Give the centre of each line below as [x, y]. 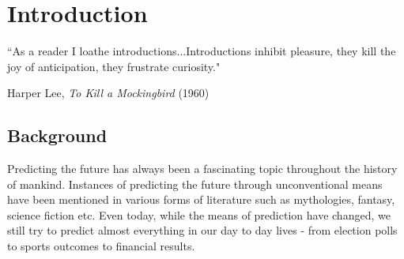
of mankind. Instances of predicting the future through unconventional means [195, 184]
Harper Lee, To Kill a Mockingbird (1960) [108, 93]
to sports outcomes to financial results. [101, 246]
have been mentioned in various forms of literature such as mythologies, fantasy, [201, 199]
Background [57, 135]
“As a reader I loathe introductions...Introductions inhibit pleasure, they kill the [202, 51]
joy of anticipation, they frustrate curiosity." [114, 66]
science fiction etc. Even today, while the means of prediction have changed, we [199, 214]
